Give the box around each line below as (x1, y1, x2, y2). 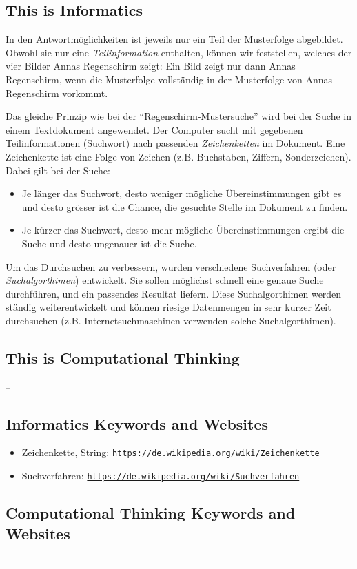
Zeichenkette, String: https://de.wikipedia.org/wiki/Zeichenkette (21, 445, 320, 459)
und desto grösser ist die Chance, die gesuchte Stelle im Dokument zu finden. (21, 199, 348, 214)
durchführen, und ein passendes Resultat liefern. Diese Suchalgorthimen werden (6, 286, 342, 300)
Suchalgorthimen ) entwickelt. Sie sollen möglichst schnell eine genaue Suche (6, 273, 324, 287)
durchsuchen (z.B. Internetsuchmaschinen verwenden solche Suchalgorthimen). (6, 313, 336, 327)
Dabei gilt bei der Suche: (6, 163, 110, 177)
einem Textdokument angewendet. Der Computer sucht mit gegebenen (6, 122, 303, 136)
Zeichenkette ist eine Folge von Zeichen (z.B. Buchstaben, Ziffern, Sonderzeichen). (6, 149, 351, 163)
